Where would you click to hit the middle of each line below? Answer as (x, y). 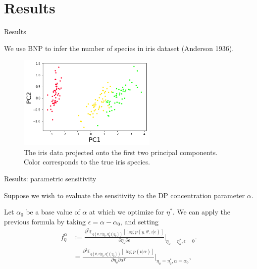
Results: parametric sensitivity (50, 178)
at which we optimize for (127, 212)
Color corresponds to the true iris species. (87, 162)
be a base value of (53, 212)
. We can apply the (201, 212)
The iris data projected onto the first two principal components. (121, 152)
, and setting (139, 221)
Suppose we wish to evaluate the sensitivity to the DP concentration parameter (125, 195)
